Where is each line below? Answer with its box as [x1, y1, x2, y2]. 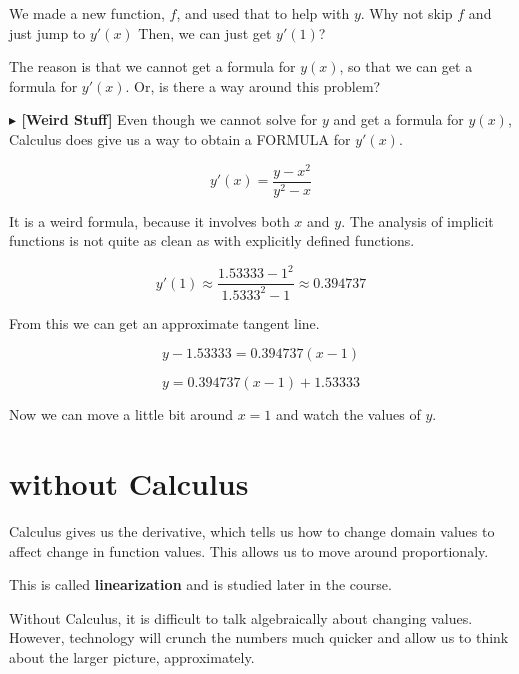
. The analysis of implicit [341, 210, 494, 231]
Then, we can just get [138, 22, 272, 43]
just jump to [9, 22, 86, 43]
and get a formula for [333, 109, 464, 130]
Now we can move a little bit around [9, 404, 234, 425]
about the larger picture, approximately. [9, 647, 255, 668]
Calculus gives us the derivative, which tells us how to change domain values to [9, 521, 495, 542]
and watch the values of [276, 404, 421, 425]
